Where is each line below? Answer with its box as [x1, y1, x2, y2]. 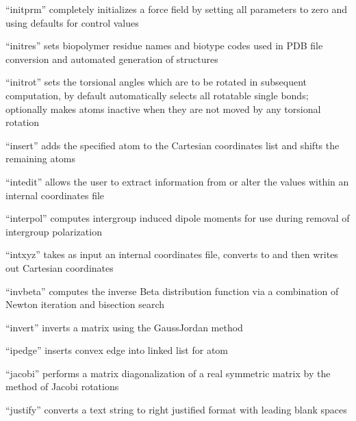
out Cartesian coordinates [5, 260, 114, 275]
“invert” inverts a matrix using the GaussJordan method [5, 320, 243, 334]
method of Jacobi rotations [5, 379, 119, 394]
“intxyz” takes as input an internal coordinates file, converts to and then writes [5, 247, 338, 261]
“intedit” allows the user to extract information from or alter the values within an [5, 174, 349, 188]
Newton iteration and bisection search [5, 297, 165, 311]
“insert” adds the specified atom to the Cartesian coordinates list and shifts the [5, 138, 340, 152]
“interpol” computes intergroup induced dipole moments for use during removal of [5, 211, 350, 225]
